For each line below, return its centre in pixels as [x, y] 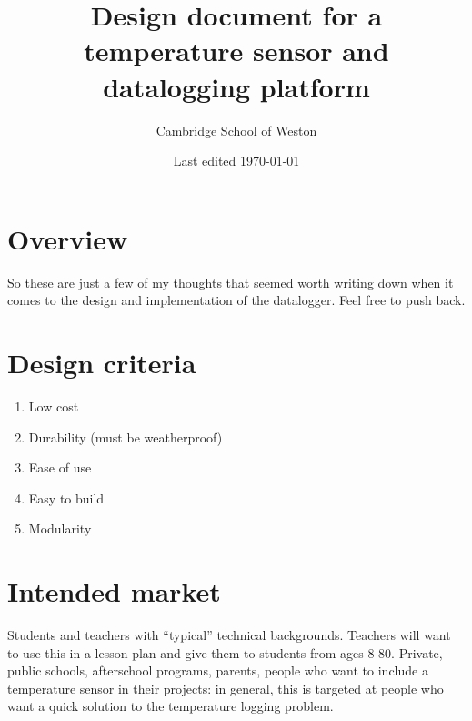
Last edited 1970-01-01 [236, 161]
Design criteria [102, 362]
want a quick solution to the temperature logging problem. [171, 706]
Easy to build [66, 498]
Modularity [60, 528]
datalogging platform [236, 86]
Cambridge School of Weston [236, 130]
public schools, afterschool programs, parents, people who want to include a [218, 670]
